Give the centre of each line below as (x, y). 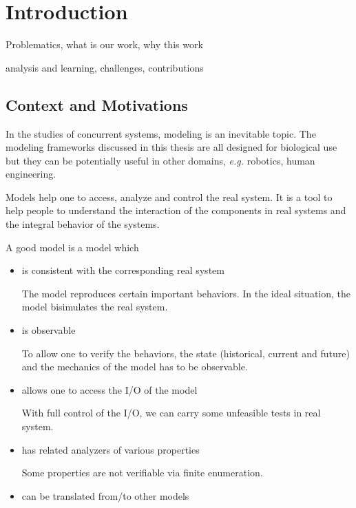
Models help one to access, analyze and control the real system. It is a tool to (169, 197)
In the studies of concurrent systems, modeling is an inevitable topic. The (161, 133)
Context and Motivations (97, 104)
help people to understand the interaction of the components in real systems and (176, 210)
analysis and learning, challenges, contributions (105, 67)
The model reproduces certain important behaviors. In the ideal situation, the (186, 293)
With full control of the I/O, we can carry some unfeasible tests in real (171, 413)
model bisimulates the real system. (95, 307)
